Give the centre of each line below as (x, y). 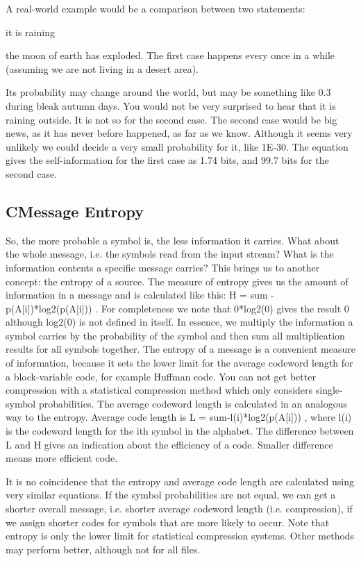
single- (329, 390)
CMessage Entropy (75, 211)
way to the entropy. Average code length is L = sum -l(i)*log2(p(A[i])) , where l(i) (179, 417)
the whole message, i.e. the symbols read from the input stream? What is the (170, 254)
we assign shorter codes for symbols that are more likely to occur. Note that (168, 522)
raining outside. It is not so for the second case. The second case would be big (171, 119)
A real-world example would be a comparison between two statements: (156, 8)
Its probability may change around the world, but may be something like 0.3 (168, 92)
